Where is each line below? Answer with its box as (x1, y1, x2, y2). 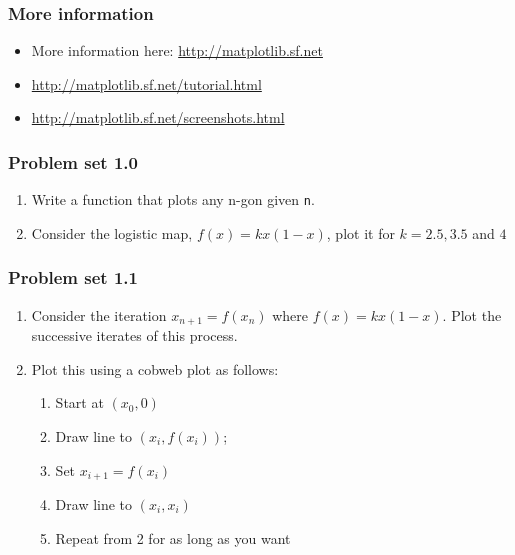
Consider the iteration (31, 304, 167, 325)
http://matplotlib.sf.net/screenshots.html (31, 107, 285, 128)
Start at (55, 392, 104, 413)
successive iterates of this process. (31, 325, 238, 346)
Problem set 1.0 (8, 149, 138, 174)
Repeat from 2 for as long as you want (55, 527, 291, 548)
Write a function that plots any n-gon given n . (31, 189, 315, 210)
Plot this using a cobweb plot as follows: (31, 358, 279, 379)
